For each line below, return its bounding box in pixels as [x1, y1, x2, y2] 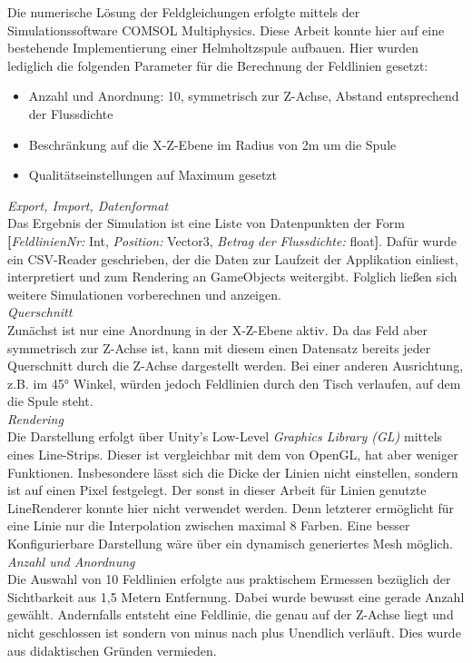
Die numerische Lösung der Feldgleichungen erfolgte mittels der [7, 3, 360, 21]
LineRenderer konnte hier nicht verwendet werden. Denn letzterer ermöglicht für [7, 498, 455, 517]
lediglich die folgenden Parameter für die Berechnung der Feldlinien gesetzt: [7, 55, 428, 74]
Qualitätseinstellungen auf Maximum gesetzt [28, 165, 278, 184]
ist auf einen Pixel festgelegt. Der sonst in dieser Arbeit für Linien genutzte [7, 480, 427, 500]
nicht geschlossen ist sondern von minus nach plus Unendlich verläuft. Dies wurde [7, 623, 461, 641]
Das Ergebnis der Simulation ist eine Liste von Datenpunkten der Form [7, 213, 405, 233]
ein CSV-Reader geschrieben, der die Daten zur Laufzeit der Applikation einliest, [7, 249, 458, 268]
